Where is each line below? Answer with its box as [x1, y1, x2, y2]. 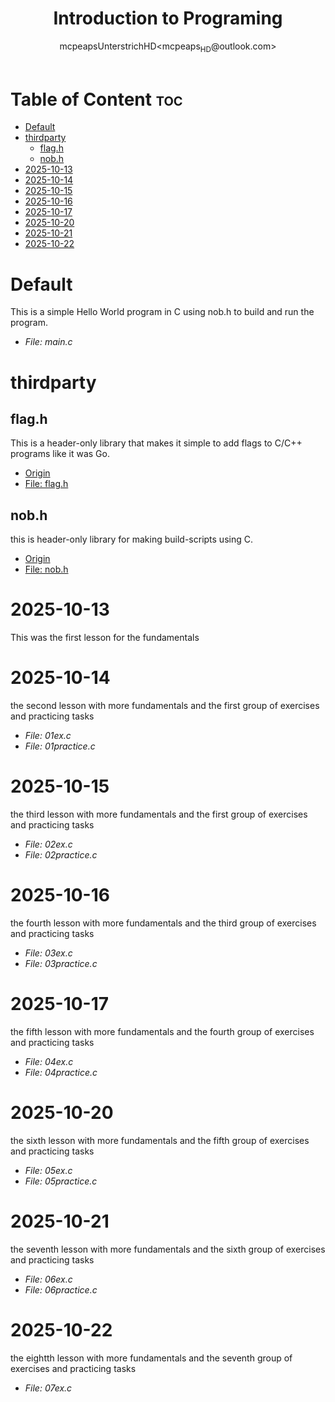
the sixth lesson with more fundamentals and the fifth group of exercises [10, 1134, 310, 1146]
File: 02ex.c [24, 838, 73, 851]
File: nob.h [24, 563, 69, 576]
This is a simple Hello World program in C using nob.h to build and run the [10, 306, 315, 318]
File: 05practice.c [24, 1175, 98, 1187]
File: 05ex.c [24, 1164, 73, 1176]
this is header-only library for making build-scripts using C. [10, 533, 253, 546]
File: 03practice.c [24, 957, 98, 969]
